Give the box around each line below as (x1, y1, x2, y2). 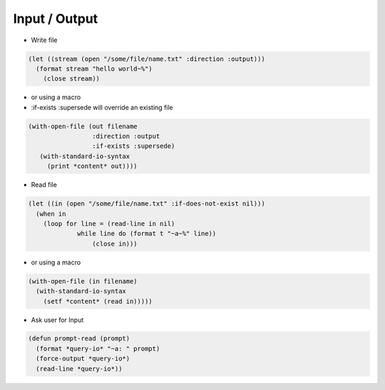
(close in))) (91, 239, 138, 248)
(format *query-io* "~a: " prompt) (36, 344, 160, 353)
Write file (31, 36, 58, 44)
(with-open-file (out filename (28, 122, 138, 130)
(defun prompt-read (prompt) (28, 334, 130, 343)
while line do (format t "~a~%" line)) (77, 229, 217, 238)
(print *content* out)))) (46, 162, 138, 171)
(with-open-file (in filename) (28, 277, 138, 285)
